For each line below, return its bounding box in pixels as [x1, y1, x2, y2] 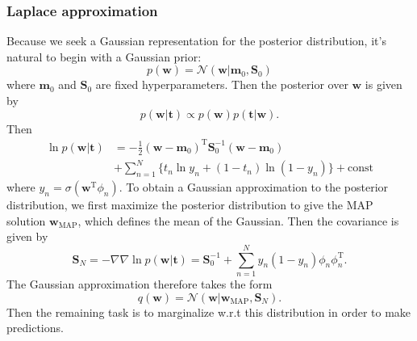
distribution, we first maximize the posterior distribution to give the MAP [6, 196, 373, 213]
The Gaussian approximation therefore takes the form [6, 275, 273, 292]
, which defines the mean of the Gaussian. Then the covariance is [77, 212, 399, 229]
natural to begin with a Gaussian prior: [6, 48, 202, 65]
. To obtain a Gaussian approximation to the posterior [119, 179, 389, 196]
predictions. [6, 319, 64, 336]
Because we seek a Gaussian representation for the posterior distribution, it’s [6, 32, 386, 49]
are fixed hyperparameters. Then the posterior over [95, 76, 348, 93]
